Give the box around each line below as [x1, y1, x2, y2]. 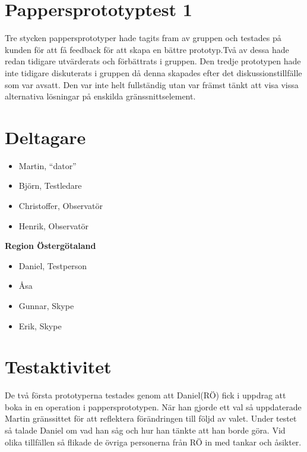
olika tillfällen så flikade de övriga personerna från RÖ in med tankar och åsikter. [5, 435, 302, 448]
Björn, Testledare [18, 179, 82, 192]
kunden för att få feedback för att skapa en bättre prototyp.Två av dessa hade [5, 43, 289, 55]
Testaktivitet [5, 354, 112, 379]
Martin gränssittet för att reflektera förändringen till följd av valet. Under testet [5, 412, 297, 425]
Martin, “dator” [18, 159, 77, 172]
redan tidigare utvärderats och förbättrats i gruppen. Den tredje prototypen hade [5, 55, 301, 67]
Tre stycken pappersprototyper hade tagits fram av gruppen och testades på [5, 32, 281, 44]
